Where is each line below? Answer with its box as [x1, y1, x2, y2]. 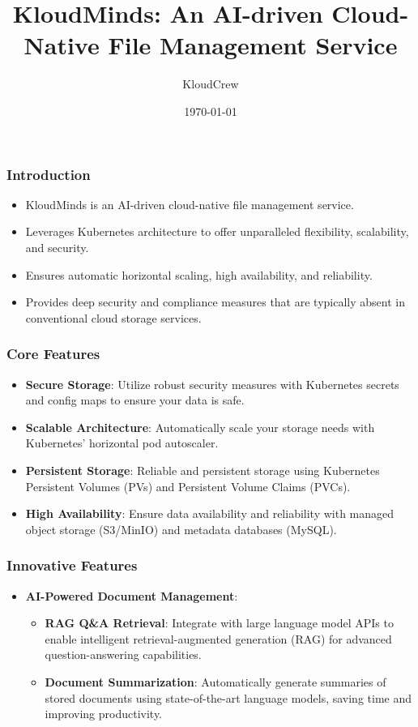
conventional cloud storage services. [25, 309, 202, 326]
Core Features [6, 344, 100, 364]
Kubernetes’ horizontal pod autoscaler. [25, 434, 219, 451]
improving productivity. [45, 705, 163, 722]
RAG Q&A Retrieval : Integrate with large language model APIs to [45, 614, 394, 631]
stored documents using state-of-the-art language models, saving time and [45, 689, 412, 706]
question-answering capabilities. [45, 646, 202, 663]
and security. [25, 238, 89, 255]
